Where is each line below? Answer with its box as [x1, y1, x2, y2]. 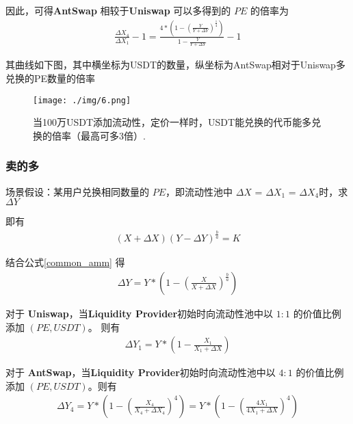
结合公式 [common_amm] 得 [5, 255, 125, 269]
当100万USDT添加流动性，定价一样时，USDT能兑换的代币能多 [33, 115, 312, 129]
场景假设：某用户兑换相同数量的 [5, 184, 149, 198]
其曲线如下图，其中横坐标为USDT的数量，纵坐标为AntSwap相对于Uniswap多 [5, 57, 345, 72]
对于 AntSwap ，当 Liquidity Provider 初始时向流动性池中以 [5, 365, 276, 380]
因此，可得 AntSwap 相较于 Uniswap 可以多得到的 [5, 3, 231, 17]
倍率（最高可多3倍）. [51, 128, 146, 142]
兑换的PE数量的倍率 [5, 71, 96, 85]
